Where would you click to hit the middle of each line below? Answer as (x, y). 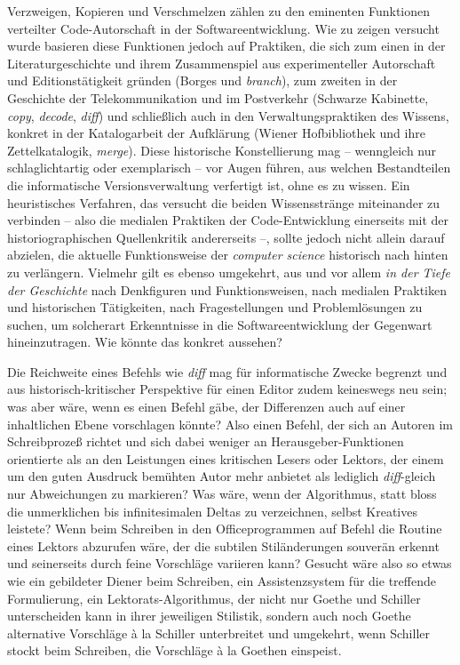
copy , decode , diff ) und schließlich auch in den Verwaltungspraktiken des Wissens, (228, 115)
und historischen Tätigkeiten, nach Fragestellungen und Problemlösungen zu (215, 307)
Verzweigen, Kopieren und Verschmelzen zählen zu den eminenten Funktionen (218, 11)
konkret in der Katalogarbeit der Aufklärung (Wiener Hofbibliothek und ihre (216, 133)
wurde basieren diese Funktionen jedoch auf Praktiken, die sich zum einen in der (226, 46)
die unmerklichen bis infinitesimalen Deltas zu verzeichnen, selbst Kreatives (212, 511)
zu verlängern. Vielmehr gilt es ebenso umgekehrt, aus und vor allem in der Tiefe (229, 272)
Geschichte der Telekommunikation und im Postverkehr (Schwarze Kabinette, (218, 97)
